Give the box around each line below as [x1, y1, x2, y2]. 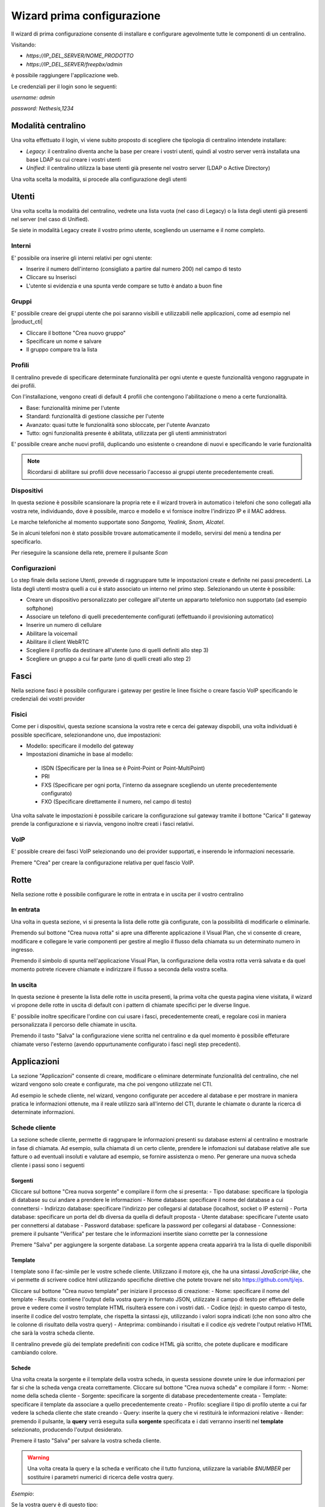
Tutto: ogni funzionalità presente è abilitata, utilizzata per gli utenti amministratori [26, 429, 227, 436]
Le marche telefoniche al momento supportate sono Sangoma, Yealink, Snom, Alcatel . [11, 518, 225, 526]
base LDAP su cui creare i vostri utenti [26, 156, 121, 163]
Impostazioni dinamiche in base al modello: [26, 750, 134, 758]
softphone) [26, 605, 54, 612]
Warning [27, 1453, 49, 1461]
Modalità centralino [11, 121, 86, 131]
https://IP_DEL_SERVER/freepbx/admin [26, 60, 123, 68]
